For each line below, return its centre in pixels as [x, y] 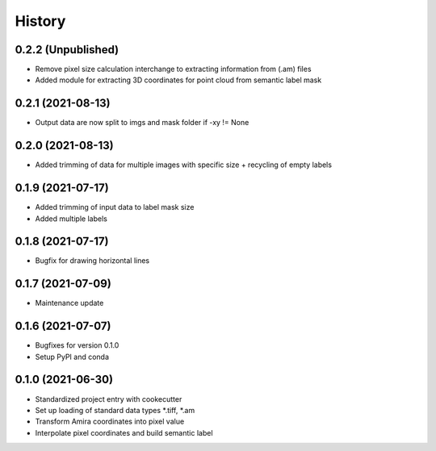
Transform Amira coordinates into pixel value [110, 422]
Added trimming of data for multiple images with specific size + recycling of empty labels [184, 165]
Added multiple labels [71, 219]
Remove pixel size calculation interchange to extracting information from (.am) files [173, 69]
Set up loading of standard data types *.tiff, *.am [115, 410]
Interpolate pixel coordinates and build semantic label [124, 432]
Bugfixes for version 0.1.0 [77, 345]
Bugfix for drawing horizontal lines [92, 261]
